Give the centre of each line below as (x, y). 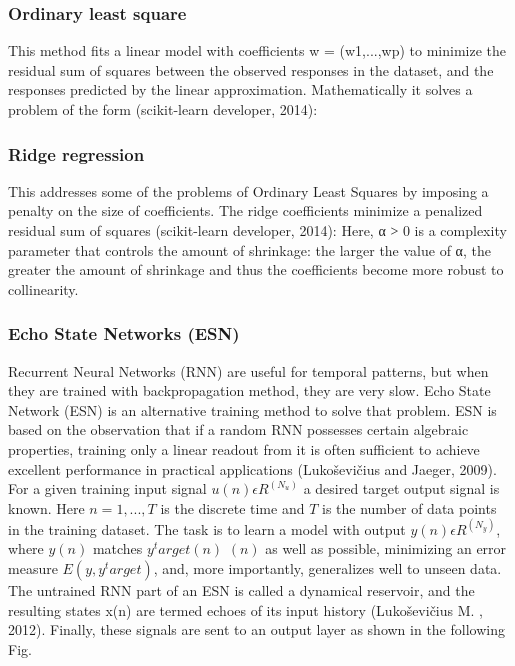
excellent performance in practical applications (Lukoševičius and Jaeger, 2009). (252, 468)
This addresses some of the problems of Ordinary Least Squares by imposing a (248, 190)
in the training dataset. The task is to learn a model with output (207, 528)
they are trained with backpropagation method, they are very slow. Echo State (249, 390)
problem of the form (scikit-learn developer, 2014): (163, 109)
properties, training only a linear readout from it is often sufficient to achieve (244, 448)
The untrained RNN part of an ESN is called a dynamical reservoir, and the (241, 590)
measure (33, 568)
